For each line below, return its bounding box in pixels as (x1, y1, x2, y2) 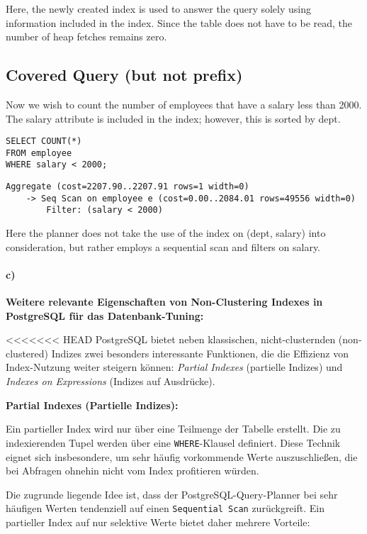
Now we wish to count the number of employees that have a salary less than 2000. (6, 96, 362, 111)
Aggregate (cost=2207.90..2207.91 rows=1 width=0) (6, 182, 249, 192)
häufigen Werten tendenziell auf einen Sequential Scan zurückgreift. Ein (6, 501, 324, 516)
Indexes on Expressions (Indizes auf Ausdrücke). (6, 374, 215, 389)
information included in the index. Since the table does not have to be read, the (6, 15, 353, 30)
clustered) (6, 345, 49, 360)
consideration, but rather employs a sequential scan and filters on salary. (6, 239, 321, 254)
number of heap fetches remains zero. (6, 29, 167, 44)
